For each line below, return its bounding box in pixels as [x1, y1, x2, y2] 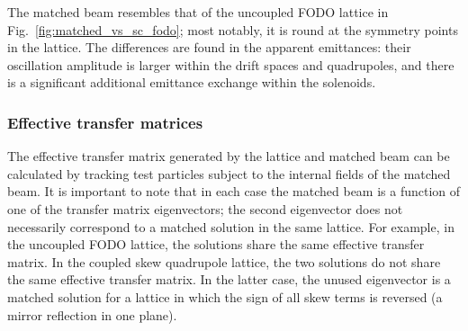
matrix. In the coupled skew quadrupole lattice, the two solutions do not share [7, 252, 441, 271]
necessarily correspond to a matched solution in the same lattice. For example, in [7, 217, 454, 236]
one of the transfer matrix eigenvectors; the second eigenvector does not [7, 199, 403, 218]
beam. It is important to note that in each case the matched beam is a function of [7, 182, 461, 201]
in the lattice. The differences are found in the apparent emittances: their [7, 38, 411, 57]
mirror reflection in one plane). [7, 305, 177, 324]
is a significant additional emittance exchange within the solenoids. [7, 73, 376, 92]
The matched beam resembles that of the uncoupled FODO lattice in [7, 3, 389, 21]
